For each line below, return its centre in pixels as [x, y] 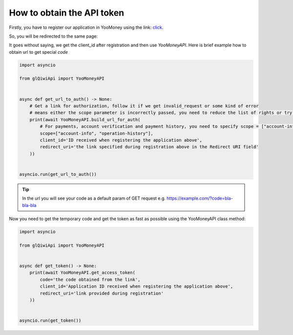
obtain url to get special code [38, 52]
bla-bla [29, 205]
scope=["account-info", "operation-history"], [96, 133]
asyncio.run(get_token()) [50, 321]
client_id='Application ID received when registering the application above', [136, 286]
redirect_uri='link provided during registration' [102, 293]
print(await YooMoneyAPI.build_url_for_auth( [85, 119]
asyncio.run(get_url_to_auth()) [58, 174]
